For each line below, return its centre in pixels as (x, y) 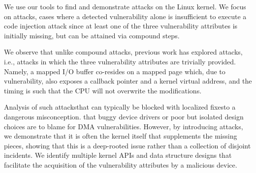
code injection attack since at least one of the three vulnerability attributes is (121, 26)
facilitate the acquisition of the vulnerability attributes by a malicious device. (121, 164)
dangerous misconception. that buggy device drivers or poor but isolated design (124, 116)
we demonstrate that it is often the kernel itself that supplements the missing (121, 136)
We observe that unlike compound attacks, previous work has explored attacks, (123, 52)
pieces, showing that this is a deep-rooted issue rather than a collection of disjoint (128, 145)
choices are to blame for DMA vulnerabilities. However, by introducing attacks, (124, 126)
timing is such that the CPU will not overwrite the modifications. (103, 90)
